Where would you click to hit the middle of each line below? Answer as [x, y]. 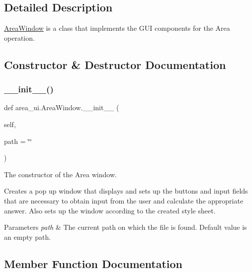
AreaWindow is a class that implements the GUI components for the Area [117, 28]
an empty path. [28, 237]
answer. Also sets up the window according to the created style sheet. [110, 210]
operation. [19, 37]
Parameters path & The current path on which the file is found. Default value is [126, 227]
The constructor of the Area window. [60, 174]
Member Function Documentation [93, 263]
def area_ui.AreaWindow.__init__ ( [62, 107]
